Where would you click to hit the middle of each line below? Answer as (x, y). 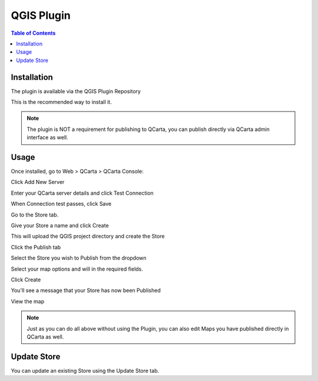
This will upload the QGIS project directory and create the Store (88, 237)
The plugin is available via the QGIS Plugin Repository (76, 91)
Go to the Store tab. (35, 215)
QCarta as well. (45, 337)
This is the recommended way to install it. (61, 102)
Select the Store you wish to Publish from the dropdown (79, 258)
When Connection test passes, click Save (61, 204)
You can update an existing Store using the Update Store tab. (85, 370)
